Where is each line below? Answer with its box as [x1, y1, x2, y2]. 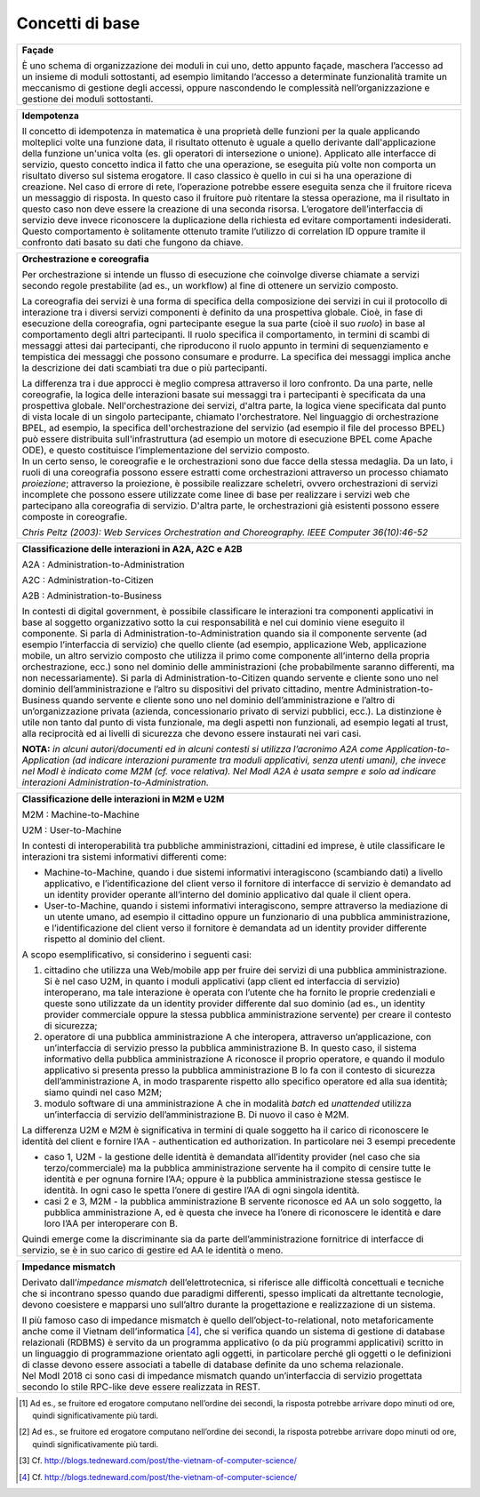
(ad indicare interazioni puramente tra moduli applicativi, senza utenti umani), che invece [71, 754, 446, 766]
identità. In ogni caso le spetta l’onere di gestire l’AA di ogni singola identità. [44, 1183, 360, 1196]
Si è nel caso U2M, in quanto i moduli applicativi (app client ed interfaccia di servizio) [44, 974, 400, 987]
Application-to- [385, 742, 451, 755]
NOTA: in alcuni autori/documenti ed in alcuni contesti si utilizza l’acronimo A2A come [21, 742, 384, 755]
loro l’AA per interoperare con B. [44, 1217, 178, 1229]
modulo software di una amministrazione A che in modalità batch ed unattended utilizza [44, 1097, 412, 1109]
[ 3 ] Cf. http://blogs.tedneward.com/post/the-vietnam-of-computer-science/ [19, 1455, 298, 1466]
